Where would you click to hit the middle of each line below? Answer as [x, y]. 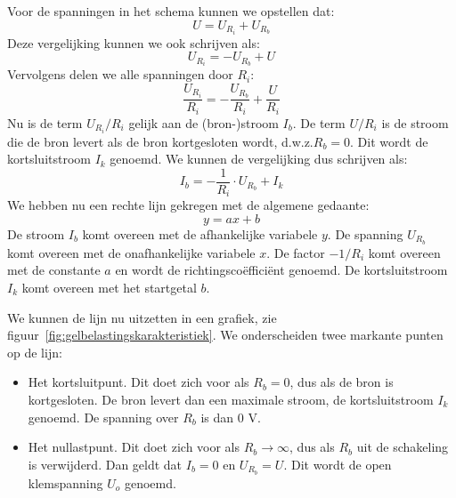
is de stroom [415, 122]
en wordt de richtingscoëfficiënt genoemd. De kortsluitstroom [281, 270]
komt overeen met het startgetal [109, 287]
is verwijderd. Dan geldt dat [105, 464]
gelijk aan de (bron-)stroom [204, 122]
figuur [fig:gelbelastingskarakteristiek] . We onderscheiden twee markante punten [225, 335]
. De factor [296, 252]
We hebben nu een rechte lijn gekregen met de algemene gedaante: [188, 205]
